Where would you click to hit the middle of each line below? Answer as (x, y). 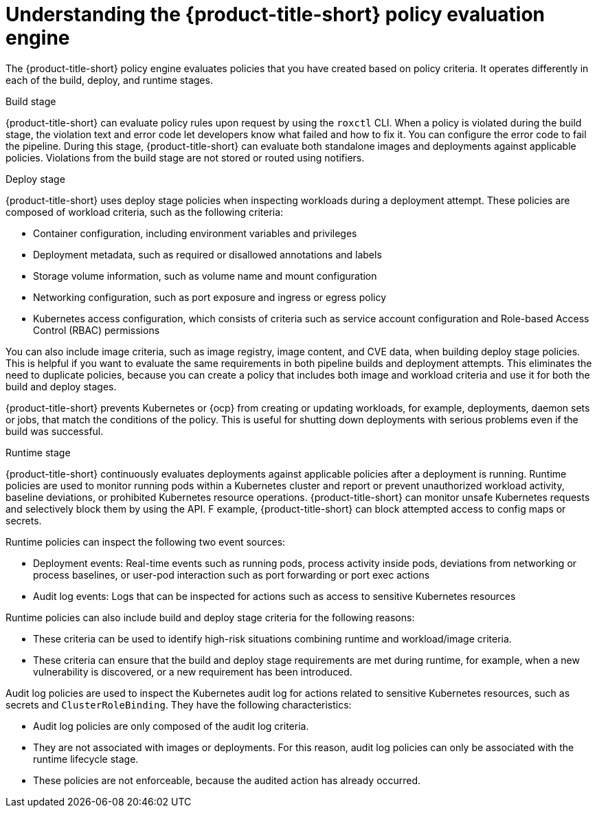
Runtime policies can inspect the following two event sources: (146, 542)
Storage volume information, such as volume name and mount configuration (205, 276)
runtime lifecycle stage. (86, 759)
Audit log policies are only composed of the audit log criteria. (171, 726)
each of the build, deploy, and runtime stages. (109, 80)
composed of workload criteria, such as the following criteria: (145, 212)
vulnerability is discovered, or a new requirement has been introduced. (193, 671)
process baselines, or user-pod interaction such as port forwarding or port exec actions (232, 575)
